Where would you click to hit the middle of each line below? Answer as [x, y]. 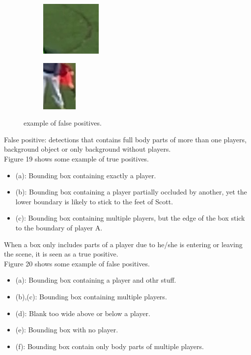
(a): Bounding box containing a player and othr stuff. [96, 280]
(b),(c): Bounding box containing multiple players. [91, 296]
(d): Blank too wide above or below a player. [83, 313]
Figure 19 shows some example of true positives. [77, 158]
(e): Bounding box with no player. [67, 330]
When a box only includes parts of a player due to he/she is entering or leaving [123, 244]
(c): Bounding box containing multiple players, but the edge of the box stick [130, 218]
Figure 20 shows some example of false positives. [77, 263]
